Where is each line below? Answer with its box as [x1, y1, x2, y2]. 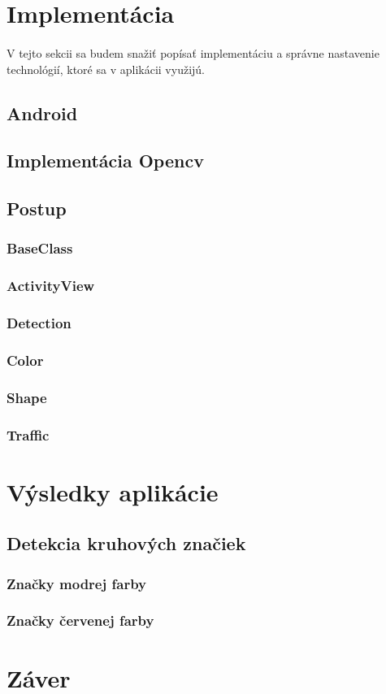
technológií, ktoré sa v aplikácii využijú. [7, 60, 205, 77]
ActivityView [7, 275, 95, 296]
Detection [7, 313, 72, 333]
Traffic [7, 424, 50, 445]
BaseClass [7, 238, 73, 258]
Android [7, 100, 78, 125]
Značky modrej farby [7, 573, 147, 593]
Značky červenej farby [7, 610, 154, 631]
